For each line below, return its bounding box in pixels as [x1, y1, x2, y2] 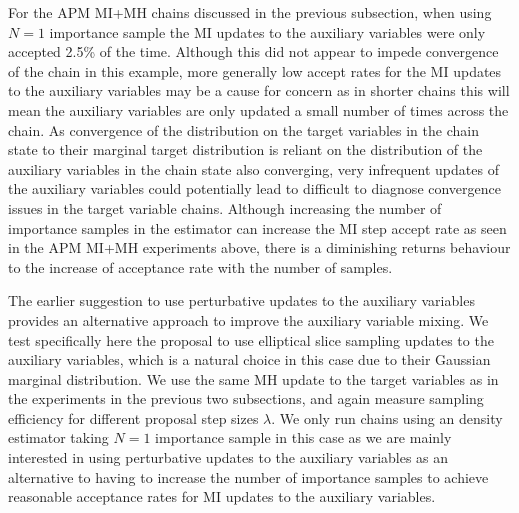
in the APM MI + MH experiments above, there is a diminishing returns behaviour [8, 237, 511, 258]
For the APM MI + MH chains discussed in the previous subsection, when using [8, 2, 492, 22]
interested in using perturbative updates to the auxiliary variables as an [8, 447, 449, 468]
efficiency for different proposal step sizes [8, 407, 259, 428]
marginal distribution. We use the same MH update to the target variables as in [8, 368, 499, 389]
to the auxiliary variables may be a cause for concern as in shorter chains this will [8, 80, 510, 101]
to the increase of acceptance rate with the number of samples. [8, 256, 393, 277]
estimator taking [8, 427, 109, 448]
